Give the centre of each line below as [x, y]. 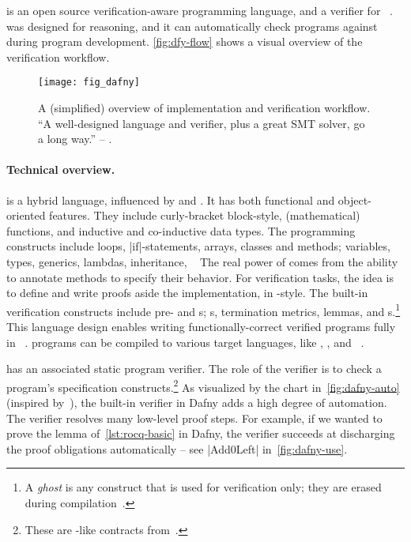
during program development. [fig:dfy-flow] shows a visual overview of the [185, 41]
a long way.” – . [75, 139]
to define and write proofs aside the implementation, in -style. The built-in [187, 293]
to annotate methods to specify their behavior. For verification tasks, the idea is [200, 277]
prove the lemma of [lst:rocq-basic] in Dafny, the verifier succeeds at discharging [201, 433]
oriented [26, 215]
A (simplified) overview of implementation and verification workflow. [204, 108]
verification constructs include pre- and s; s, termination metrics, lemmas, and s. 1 [204, 310]
